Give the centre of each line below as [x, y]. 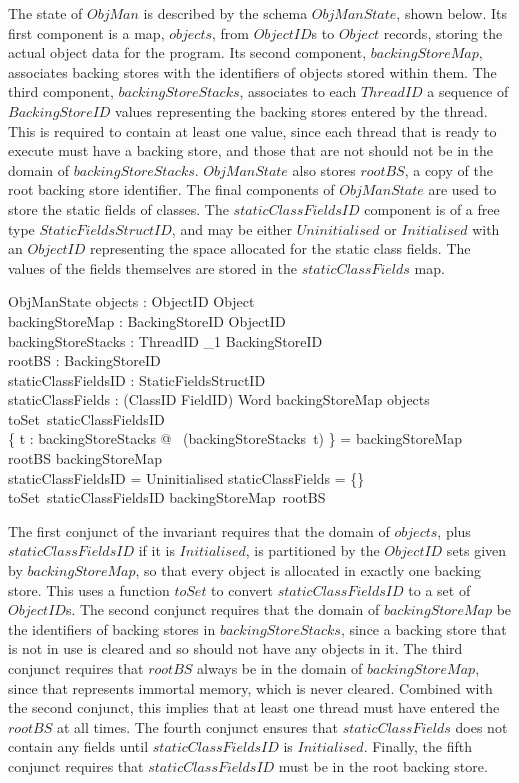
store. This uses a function [89, 589]
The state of [45, 13]
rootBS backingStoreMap [85, 458]
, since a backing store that [423, 628]
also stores [324, 169]
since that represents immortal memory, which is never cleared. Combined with [250, 687]
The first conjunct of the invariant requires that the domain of [199, 530]
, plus [454, 530]
